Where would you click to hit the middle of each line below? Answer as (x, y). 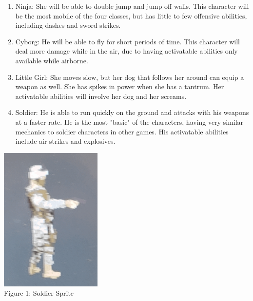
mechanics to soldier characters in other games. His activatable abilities (122, 131)
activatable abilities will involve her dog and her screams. (101, 96)
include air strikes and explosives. (65, 141)
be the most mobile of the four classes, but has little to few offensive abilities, (131, 15)
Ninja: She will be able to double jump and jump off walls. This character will (132, 6)
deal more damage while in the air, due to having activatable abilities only (126, 51)
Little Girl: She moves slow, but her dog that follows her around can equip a (130, 77)
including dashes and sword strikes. (68, 25)
